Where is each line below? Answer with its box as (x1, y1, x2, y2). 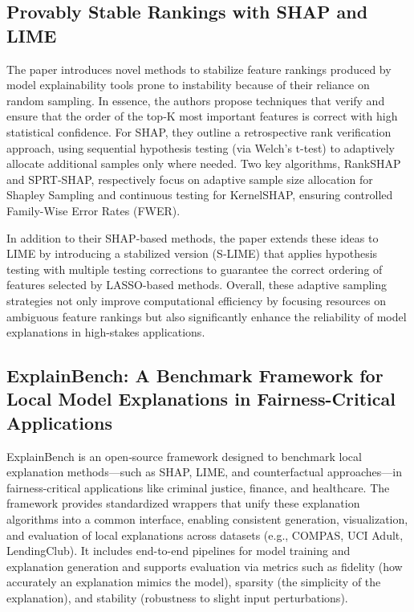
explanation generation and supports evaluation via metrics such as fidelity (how (6, 557, 403, 574)
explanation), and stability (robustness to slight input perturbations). (6, 590, 348, 606)
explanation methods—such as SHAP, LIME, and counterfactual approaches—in (6, 463, 402, 480)
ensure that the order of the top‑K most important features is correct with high (6, 108, 398, 124)
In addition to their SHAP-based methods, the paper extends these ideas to (6, 229, 379, 246)
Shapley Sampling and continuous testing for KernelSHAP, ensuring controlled (6, 186, 393, 203)
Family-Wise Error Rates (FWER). (6, 202, 181, 218)
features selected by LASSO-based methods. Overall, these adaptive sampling (6, 276, 387, 293)
